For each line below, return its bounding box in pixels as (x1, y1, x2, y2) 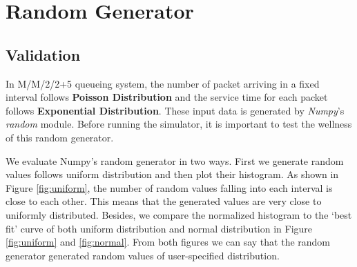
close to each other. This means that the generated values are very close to (6, 194, 322, 208)
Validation (6, 43, 81, 65)
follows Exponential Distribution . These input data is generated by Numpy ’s (6, 103, 345, 117)
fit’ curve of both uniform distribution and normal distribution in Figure (6, 221, 313, 235)
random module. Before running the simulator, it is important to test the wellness (6, 117, 352, 131)
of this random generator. (6, 130, 114, 144)
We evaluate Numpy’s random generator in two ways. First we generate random (6, 153, 344, 168)
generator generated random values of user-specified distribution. (6, 248, 280, 262)
